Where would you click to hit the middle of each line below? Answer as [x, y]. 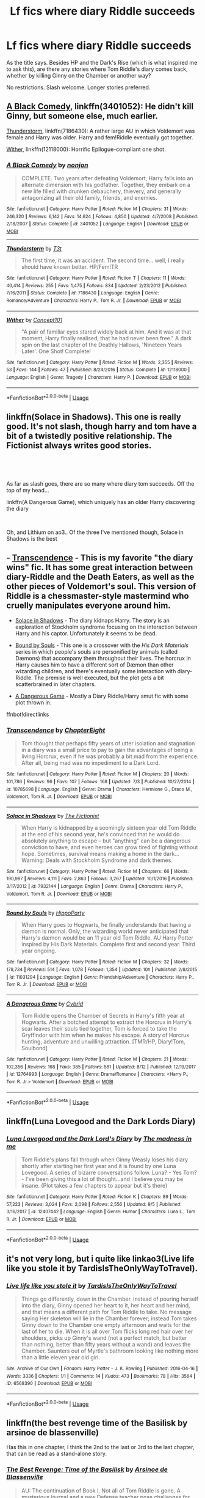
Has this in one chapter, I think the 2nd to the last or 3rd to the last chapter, [100, 1447]
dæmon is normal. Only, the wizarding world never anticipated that [105, 931]
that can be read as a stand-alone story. [57, 1454]
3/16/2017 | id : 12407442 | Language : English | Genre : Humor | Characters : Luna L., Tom [101, 1212]
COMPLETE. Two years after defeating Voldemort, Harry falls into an [107, 178]
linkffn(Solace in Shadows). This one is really [94, 417]
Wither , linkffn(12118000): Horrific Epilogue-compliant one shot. [86, 149]
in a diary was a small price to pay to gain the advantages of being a [107, 750]
